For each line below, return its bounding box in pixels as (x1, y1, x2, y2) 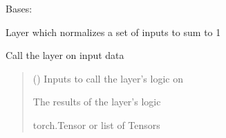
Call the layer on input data (6, 48, 124, 62)
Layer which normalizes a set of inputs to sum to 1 (6, 24, 221, 39)
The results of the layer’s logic (32, 94, 161, 109)
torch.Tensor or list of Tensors (32, 117, 160, 132)
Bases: (6, 1, 32, 15)
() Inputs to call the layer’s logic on (32, 71, 183, 85)
